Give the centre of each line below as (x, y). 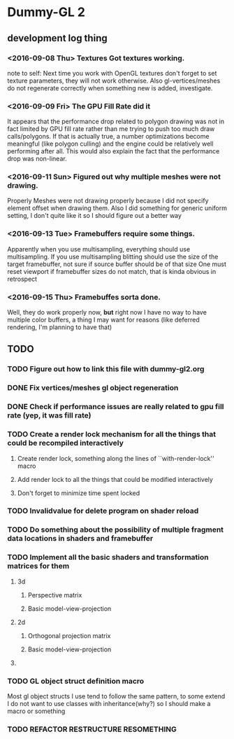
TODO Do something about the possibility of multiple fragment (116, 530)
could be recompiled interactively (65, 443)
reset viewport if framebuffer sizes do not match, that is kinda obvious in (112, 271)
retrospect (22, 279)
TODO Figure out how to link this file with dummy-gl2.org (106, 369)
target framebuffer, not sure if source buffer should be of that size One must (117, 264)
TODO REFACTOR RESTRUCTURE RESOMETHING (92, 729)
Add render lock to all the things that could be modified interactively (115, 479)
